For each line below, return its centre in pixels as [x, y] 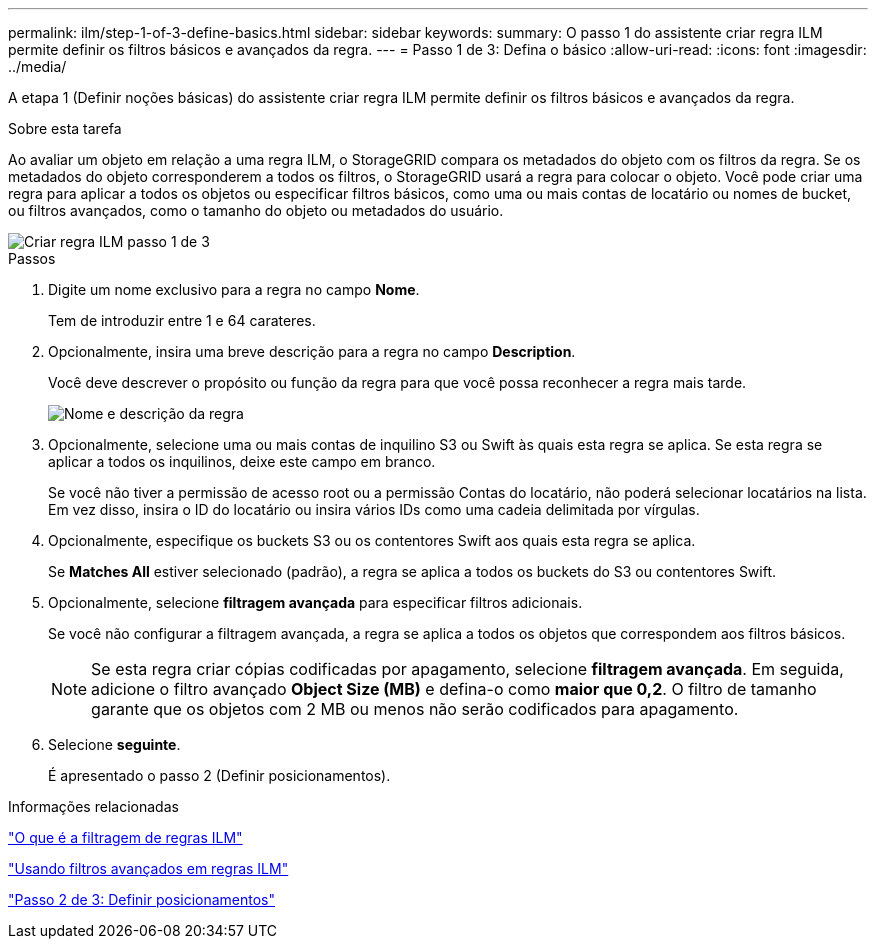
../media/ [37, 66]
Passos [32, 258]
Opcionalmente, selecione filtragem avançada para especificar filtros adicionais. [315, 602]
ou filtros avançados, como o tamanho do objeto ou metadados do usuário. [256, 210]
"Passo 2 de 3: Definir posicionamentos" [142, 899]
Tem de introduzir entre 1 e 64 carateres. [182, 320]
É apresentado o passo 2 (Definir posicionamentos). [219, 775]
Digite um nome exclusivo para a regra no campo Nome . [234, 289]
